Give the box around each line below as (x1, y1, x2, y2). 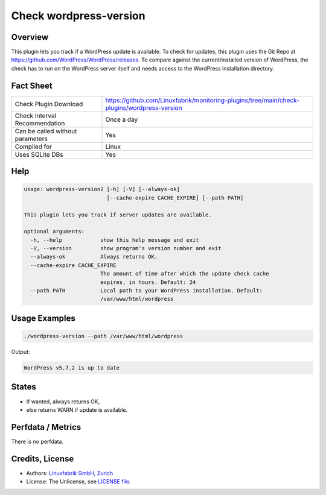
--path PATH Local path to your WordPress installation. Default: (30, 287, 263, 294)
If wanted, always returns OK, (26, 398, 100, 405)
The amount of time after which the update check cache (100, 270, 269, 277)
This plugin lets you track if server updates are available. (24, 211, 212, 218)
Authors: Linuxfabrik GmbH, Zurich (26, 469, 113, 476)
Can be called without (14, 127, 77, 135)
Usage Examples (11, 313, 75, 323)
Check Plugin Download (14, 99, 83, 108)
